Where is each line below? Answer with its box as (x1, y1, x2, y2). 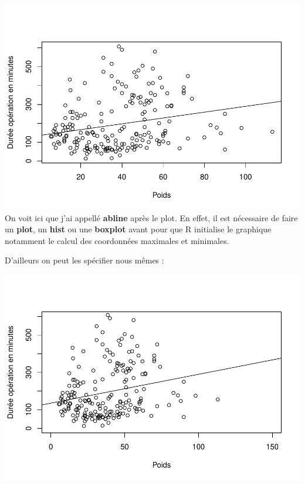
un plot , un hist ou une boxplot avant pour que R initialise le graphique (5, 223, 272, 235)
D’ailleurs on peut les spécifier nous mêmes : (5, 254, 164, 266)
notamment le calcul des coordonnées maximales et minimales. (5, 234, 229, 246)
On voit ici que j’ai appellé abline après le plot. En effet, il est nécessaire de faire (5, 211, 298, 224)
